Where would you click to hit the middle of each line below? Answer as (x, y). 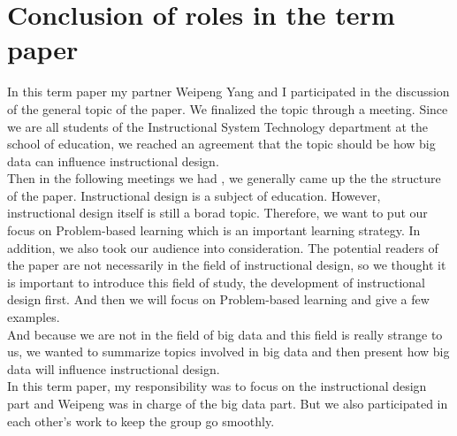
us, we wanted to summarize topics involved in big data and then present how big (228, 352)
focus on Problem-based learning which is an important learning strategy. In (214, 230)
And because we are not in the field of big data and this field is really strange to (225, 334)
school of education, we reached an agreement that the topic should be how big (221, 144)
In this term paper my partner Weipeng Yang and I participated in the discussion (228, 92)
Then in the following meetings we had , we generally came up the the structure (224, 178)
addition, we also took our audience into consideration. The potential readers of (223, 247)
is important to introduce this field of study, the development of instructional (216, 282)
